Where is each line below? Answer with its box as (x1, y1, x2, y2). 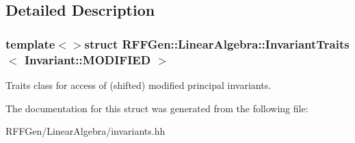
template (5, 35, 55, 52)
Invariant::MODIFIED (24, 51, 151, 68)
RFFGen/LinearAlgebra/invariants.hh (5, 124, 166, 138)
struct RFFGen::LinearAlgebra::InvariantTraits (84, 35, 350, 52)
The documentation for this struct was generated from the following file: (5, 101, 308, 115)
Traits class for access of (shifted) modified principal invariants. (5, 77, 272, 92)
